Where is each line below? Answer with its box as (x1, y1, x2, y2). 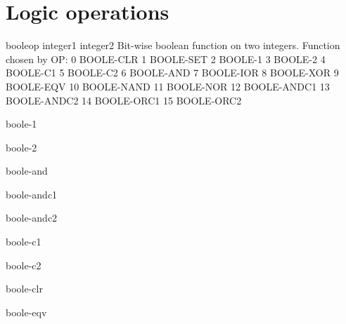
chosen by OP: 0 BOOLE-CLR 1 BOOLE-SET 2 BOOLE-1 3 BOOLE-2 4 (6, 51, 326, 66)
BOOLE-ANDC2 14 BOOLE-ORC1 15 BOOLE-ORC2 (6, 93, 242, 107)
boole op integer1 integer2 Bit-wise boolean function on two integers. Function (6, 38, 340, 53)
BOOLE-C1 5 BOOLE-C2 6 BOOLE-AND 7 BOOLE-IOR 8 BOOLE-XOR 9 (6, 65, 339, 80)
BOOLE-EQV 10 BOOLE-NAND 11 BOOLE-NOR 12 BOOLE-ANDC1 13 (6, 79, 330, 93)
